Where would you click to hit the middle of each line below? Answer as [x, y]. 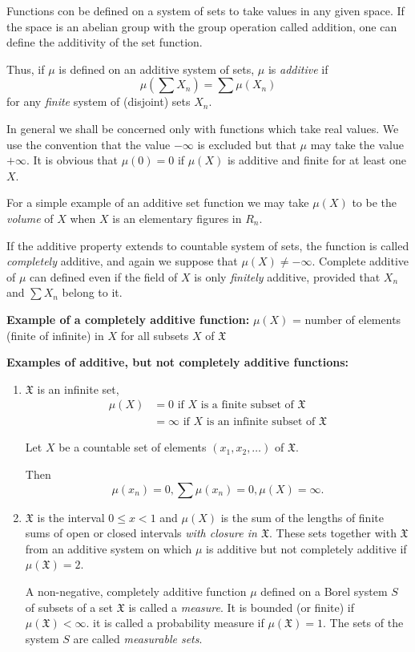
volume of [30, 218]
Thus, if [26, 69]
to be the [375, 202]
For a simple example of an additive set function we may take [158, 202]
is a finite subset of [247, 405]
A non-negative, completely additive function [136, 591]
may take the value [357, 144]
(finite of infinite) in [55, 335]
